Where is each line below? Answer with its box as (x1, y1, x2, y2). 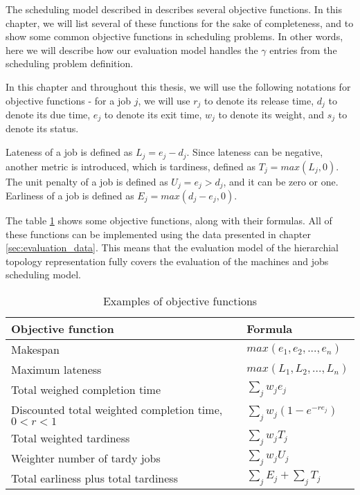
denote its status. (6, 121, 79, 136)
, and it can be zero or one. (223, 174, 339, 188)
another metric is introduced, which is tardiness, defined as (6, 159, 256, 173)
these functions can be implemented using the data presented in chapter (6, 226, 311, 241)
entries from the (269, 42, 337, 57)
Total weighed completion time (11, 381, 161, 397)
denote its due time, (6, 107, 91, 122)
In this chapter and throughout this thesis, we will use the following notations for (6, 79, 351, 93)
